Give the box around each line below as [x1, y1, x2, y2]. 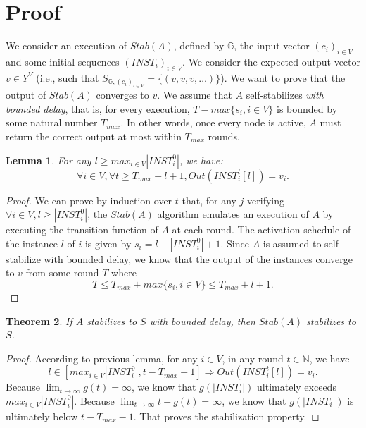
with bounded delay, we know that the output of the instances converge [44, 251, 353, 266]
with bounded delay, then [149, 313, 255, 328]
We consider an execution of [6, 38, 127, 53]
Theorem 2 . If [6, 313, 72, 328]
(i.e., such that [36, 70, 99, 85]
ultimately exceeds [257, 379, 336, 394]
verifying [247, 192, 284, 207]
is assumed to [263, 236, 322, 250]
